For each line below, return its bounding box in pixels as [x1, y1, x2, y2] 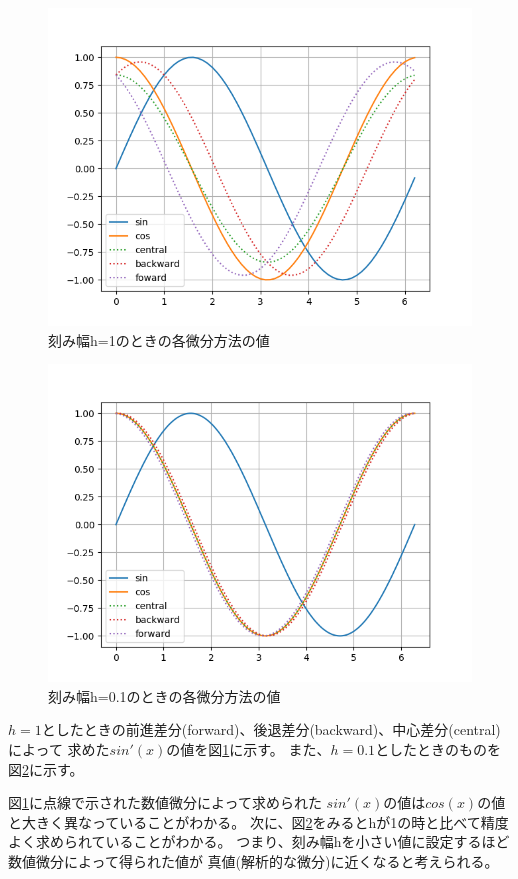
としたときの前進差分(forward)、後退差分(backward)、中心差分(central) [41, 719, 501, 740]
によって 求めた [8, 738, 110, 759]
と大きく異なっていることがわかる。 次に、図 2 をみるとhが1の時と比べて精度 [8, 811, 509, 832]
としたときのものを [375, 738, 502, 759]
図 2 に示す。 [8, 758, 84, 779]
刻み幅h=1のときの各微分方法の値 [48, 329, 270, 350]
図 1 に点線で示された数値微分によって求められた [8, 792, 322, 813]
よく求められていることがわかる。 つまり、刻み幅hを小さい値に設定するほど [8, 831, 510, 852]
